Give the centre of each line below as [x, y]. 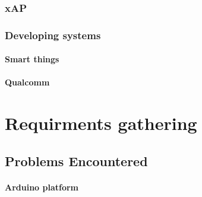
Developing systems [53, 35]
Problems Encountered [76, 161]
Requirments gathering [101, 123]
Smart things [32, 59]
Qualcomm [27, 82]
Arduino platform [42, 187]
